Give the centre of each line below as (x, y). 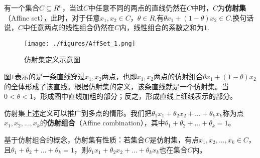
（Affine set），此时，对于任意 (52, 17)
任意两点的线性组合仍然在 (73, 27)
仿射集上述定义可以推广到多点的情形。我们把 (78, 113)
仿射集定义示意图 (52, 59)
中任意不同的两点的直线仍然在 (138, 8)
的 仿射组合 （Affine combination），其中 (102, 123)
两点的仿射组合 (178, 76)
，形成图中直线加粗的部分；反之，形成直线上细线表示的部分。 (135, 96)
